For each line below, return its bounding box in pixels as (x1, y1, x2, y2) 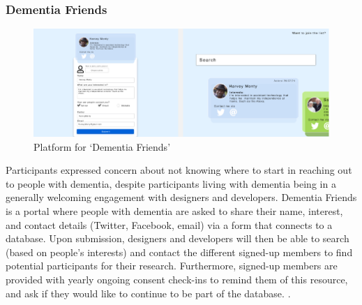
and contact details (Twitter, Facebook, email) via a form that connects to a (6, 217, 333, 232)
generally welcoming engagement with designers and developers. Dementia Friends (6, 190, 357, 204)
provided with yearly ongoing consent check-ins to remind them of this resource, (6, 271, 348, 286)
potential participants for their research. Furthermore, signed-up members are (6, 258, 338, 273)
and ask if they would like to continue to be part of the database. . (6, 285, 291, 300)
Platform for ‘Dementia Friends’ (33, 139, 171, 154)
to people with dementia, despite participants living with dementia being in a (6, 176, 336, 191)
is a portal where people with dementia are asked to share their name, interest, (6, 203, 343, 218)
